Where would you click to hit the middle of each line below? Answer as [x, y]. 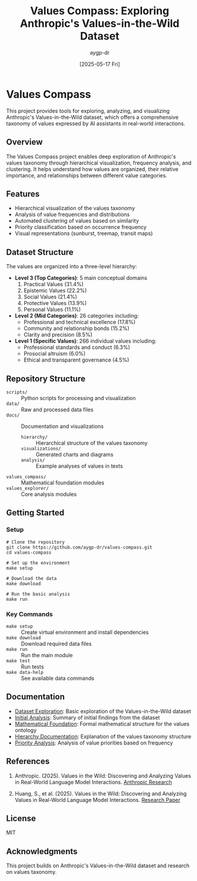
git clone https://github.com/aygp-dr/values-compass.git [79, 547]
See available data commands [58, 678]
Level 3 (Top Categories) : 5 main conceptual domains [81, 278]
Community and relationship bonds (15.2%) [76, 328]
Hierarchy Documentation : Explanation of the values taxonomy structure [103, 736]
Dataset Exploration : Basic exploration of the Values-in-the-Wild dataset [103, 711]
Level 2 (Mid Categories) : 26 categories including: [77, 316]
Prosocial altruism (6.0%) [55, 354]
